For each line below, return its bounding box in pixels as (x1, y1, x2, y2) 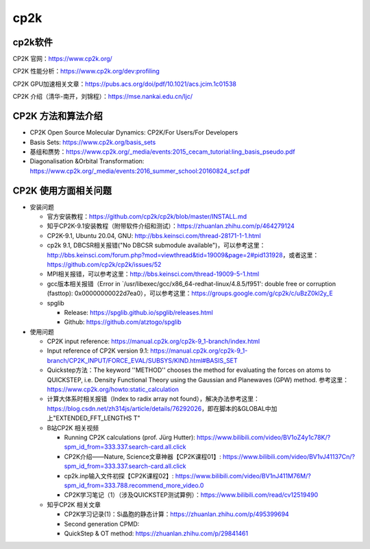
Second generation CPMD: (64, 519, 140, 528)
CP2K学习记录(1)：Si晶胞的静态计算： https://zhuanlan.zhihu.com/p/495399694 (64, 510, 289, 518)
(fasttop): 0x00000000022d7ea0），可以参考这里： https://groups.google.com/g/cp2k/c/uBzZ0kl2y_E (47, 289, 334, 298)
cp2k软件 (12, 36, 53, 48)
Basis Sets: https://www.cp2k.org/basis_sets (29, 138, 156, 146)
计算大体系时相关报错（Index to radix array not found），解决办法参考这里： (47, 395, 260, 403)
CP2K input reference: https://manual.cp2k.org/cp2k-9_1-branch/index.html (47, 337, 260, 346)
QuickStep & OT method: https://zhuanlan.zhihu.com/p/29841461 (64, 529, 249, 537)
